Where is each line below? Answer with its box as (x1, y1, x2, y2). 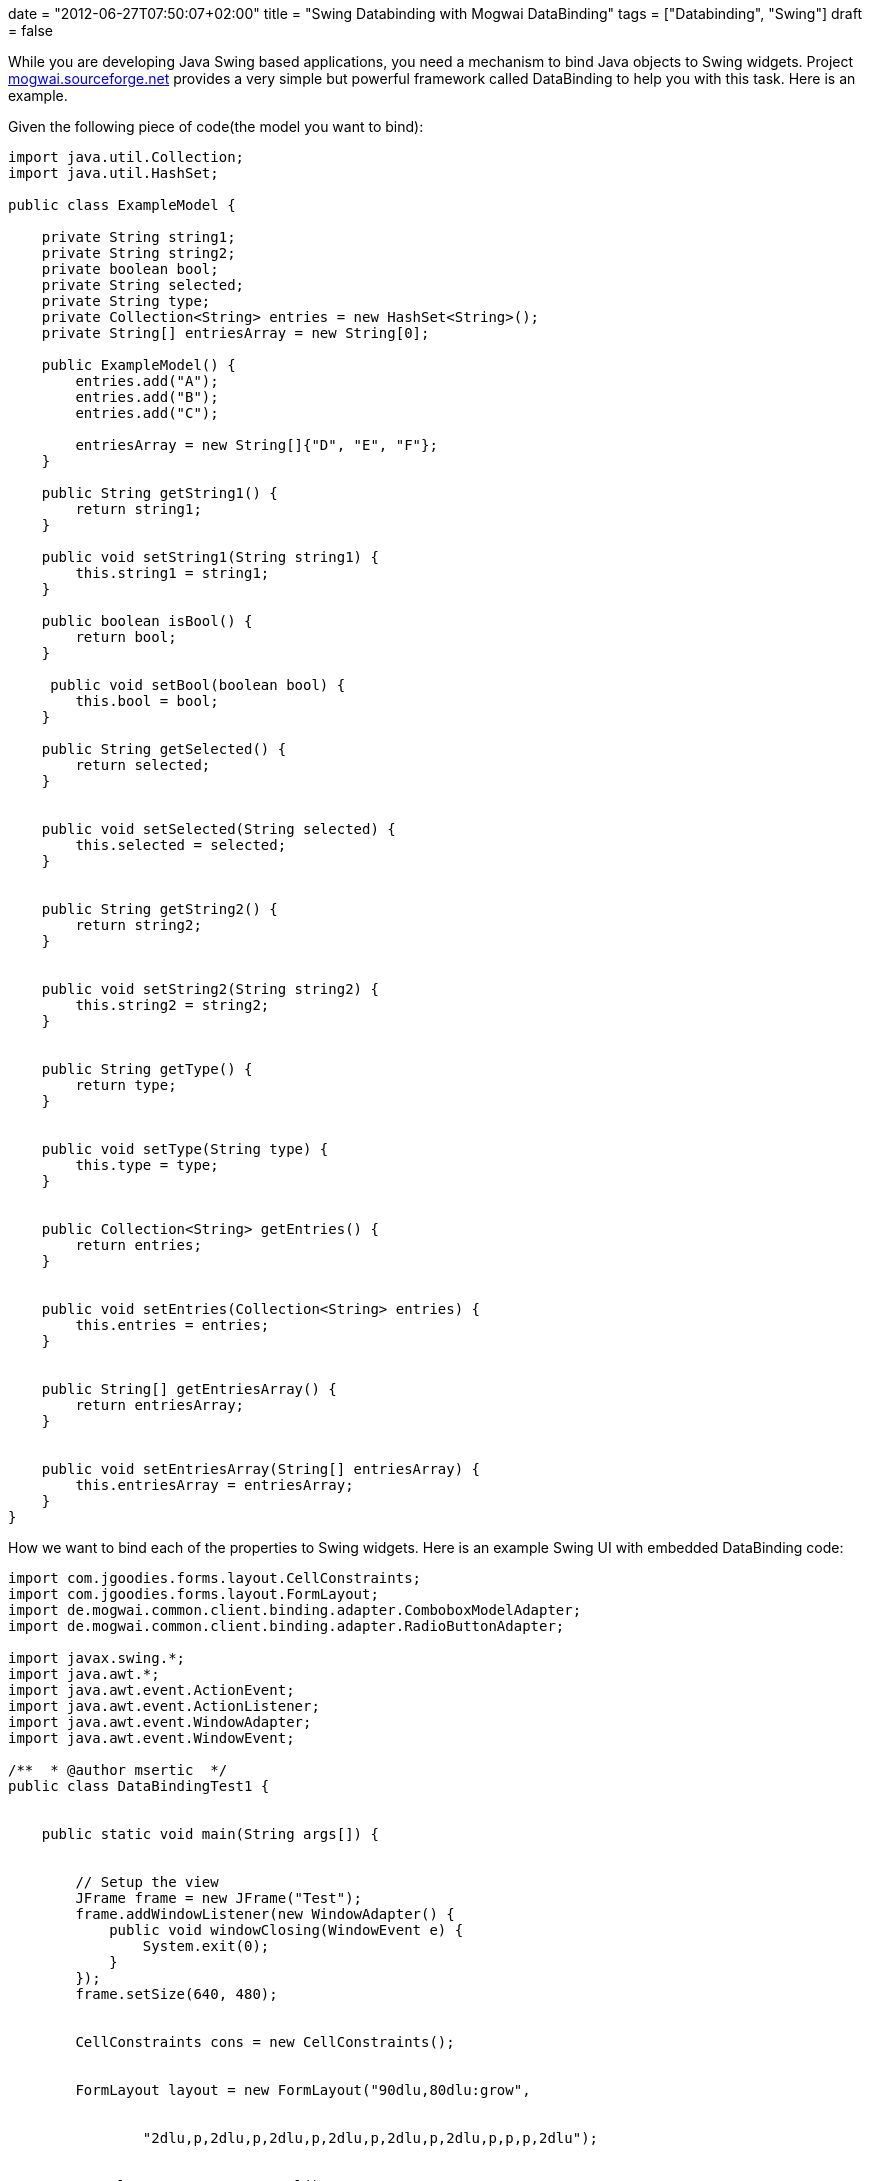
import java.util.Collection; (8, 149, 245, 165)
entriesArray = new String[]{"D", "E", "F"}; (75, 437, 438, 453)
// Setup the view (75, 1874, 219, 1890)
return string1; (75, 501, 202, 517)
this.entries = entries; (75, 1317, 270, 1333)
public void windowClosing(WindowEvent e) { (109, 1922, 464, 1938)
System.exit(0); (142, 1938, 270, 1954)
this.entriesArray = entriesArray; (75, 1477, 354, 1493)
